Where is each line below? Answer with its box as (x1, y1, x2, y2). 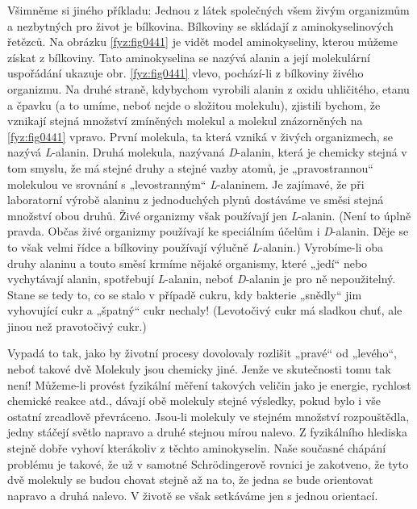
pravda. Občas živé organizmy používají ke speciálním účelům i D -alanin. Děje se (7, 223, 409, 240)
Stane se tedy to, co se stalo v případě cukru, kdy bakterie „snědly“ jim (7, 286, 362, 302)
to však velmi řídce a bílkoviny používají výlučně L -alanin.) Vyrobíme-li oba (7, 238, 383, 255)
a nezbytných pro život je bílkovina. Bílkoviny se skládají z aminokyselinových (7, 17, 394, 34)
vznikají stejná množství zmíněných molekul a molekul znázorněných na (7, 112, 363, 129)
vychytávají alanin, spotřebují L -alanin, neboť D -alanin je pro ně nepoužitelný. (7, 270, 396, 287)
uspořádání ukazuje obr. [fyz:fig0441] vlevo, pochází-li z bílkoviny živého (7, 65, 364, 81)
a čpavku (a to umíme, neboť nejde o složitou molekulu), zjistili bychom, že (7, 96, 381, 113)
